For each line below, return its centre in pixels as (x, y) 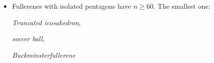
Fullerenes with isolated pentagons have (71, 6)
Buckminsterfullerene (44, 55)
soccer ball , (28, 39)
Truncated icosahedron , (46, 22)
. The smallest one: (182, 6)
